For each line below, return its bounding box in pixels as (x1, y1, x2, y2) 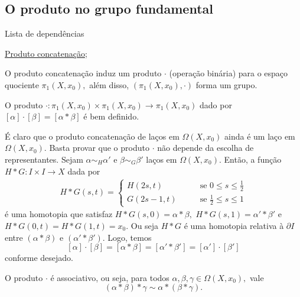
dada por (67, 164, 100, 177)
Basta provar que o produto (49, 141, 149, 154)
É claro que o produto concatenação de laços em (5, 130, 180, 142)
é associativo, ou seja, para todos (50, 271, 169, 283)
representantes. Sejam (5, 153, 83, 165)
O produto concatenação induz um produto (5, 67, 162, 79)
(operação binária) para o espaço (169, 67, 288, 79)
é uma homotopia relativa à (184, 219, 284, 232)
